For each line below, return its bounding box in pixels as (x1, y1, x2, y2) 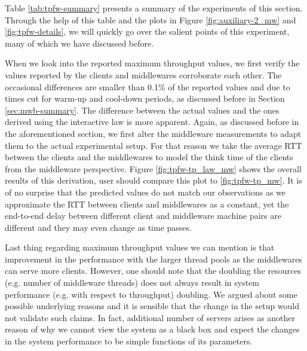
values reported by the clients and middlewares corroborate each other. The (5, 68, 282, 81)
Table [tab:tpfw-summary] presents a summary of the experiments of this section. (5, 2, 303, 14)
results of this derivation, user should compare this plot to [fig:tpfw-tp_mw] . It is (5, 174, 302, 187)
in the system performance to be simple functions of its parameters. (5, 335, 253, 347)
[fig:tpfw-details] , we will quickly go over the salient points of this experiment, (5, 25, 290, 38)
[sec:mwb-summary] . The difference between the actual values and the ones (5, 103, 280, 116)
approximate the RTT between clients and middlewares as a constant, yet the (5, 197, 289, 210)
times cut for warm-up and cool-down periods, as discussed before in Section (5, 92, 285, 105)
